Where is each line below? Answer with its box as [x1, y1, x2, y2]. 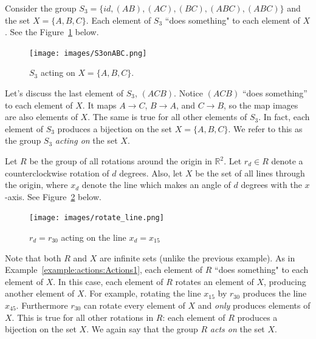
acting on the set [55, 134, 118, 147]
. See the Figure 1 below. [5, 25, 99, 38]
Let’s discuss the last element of [5, 87, 123, 99]
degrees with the [241, 178, 302, 191]
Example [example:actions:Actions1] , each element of [5, 263, 203, 276]
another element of [5, 287, 75, 300]
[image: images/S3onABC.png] [29, 49, 147, 58]
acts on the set [210, 323, 265, 335]
